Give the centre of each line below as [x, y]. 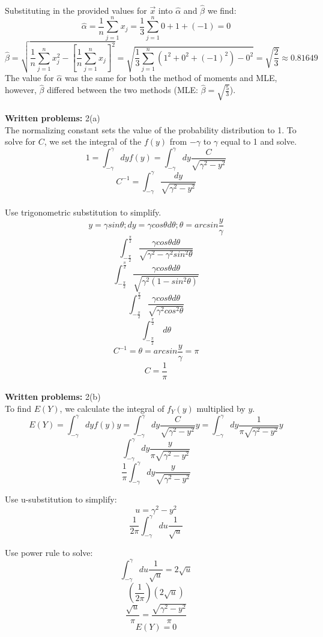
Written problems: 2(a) [53, 118]
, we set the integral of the [93, 141]
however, [21, 90]
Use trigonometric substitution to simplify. [83, 212]
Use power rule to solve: [49, 553]
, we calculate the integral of [112, 408]
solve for [20, 141]
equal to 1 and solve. [259, 141]
